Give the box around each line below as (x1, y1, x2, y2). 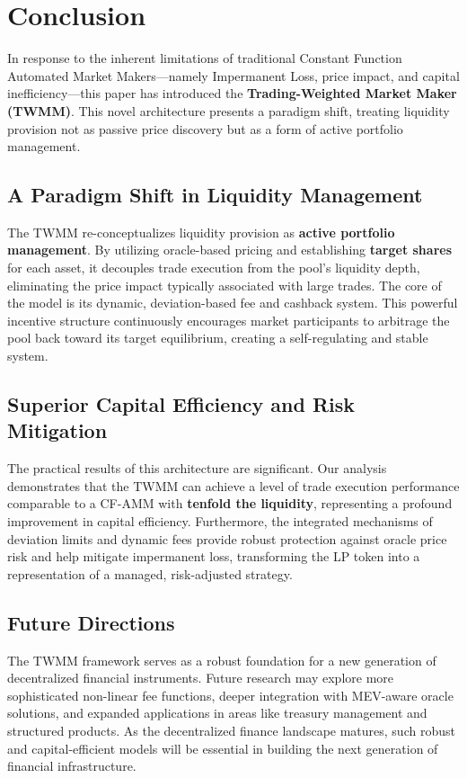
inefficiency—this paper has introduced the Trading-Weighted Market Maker (7, 84, 457, 103)
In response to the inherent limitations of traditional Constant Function (7, 49, 402, 67)
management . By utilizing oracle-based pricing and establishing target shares (7, 240, 453, 259)
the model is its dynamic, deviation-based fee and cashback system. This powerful (7, 293, 458, 312)
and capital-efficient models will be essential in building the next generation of (7, 738, 438, 757)
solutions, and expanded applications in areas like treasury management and (7, 703, 427, 722)
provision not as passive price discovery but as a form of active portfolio (7, 119, 403, 138)
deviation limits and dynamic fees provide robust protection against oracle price (7, 529, 447, 548)
